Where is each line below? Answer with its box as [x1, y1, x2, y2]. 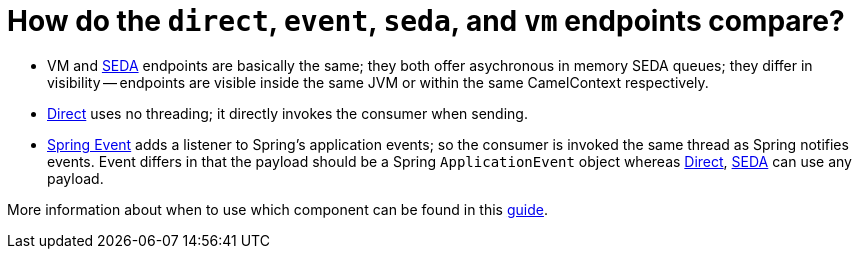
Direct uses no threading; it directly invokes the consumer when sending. [47, 104, 528, 122]
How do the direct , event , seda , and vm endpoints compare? [7, 4, 845, 38]
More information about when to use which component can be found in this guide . [7, 200, 548, 218]
